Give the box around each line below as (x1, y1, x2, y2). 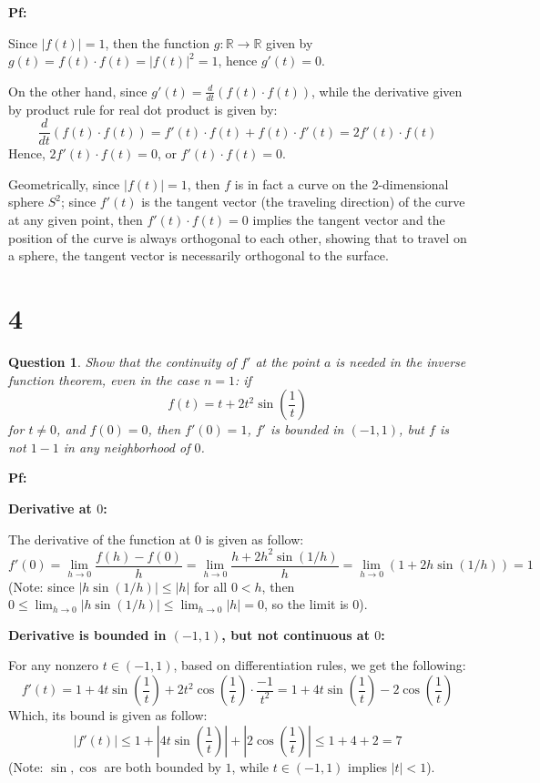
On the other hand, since (8, 81, 148, 100)
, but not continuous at (221, 625, 370, 644)
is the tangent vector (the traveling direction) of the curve (141, 192, 465, 211)
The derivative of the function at (8, 529, 191, 548)
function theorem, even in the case (8, 370, 199, 389)
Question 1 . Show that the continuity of (8, 351, 237, 371)
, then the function (105, 33, 210, 52)
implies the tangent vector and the (252, 210, 445, 229)
